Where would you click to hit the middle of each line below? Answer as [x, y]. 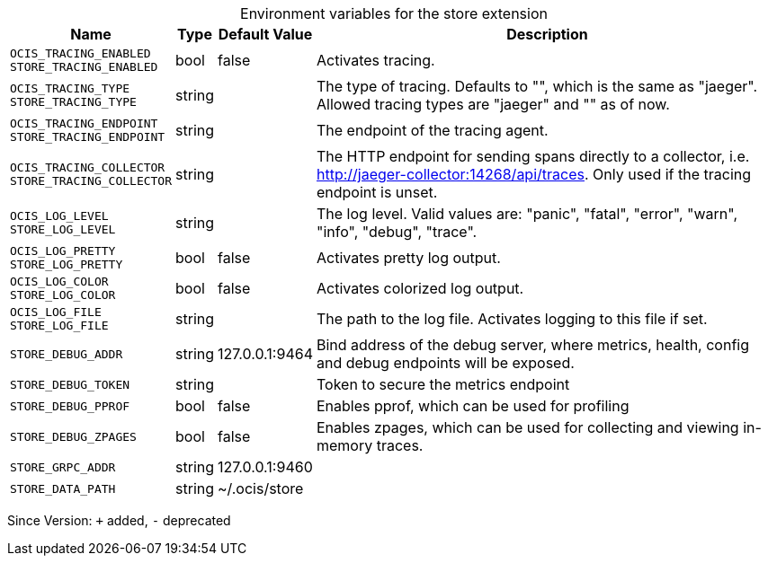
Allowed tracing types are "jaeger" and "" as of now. [493, 104]
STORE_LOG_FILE [59, 325]
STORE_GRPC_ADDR [63, 467]
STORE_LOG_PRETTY [67, 264]
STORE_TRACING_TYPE [73, 102]
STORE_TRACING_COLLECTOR [91, 181]
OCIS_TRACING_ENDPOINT [84, 123]
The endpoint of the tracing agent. [432, 130]
